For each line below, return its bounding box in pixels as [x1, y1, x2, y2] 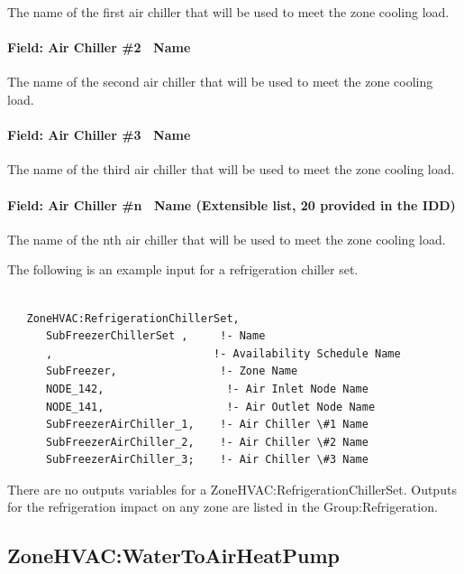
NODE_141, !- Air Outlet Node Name [45, 400, 376, 413]
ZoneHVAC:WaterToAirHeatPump [7, 542, 340, 569]
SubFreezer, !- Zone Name [45, 365, 298, 378]
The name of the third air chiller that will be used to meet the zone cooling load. [7, 160, 455, 179]
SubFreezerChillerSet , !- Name [45, 329, 266, 343]
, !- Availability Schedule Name [45, 347, 401, 360]
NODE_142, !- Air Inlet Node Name [45, 382, 368, 395]
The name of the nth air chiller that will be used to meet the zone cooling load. [7, 229, 446, 248]
